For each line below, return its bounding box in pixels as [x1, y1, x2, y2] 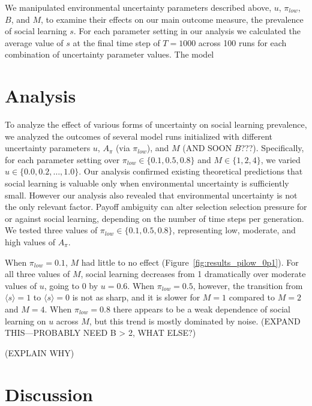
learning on [5, 314, 46, 327]
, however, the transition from [193, 279, 303, 291]
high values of [5, 236, 56, 248]
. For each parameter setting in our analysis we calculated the [73, 25, 301, 37]
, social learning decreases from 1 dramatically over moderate [80, 267, 306, 280]
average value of [5, 36, 64, 49]
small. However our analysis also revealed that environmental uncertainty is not [5, 188, 298, 201]
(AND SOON [182, 142, 232, 154]
